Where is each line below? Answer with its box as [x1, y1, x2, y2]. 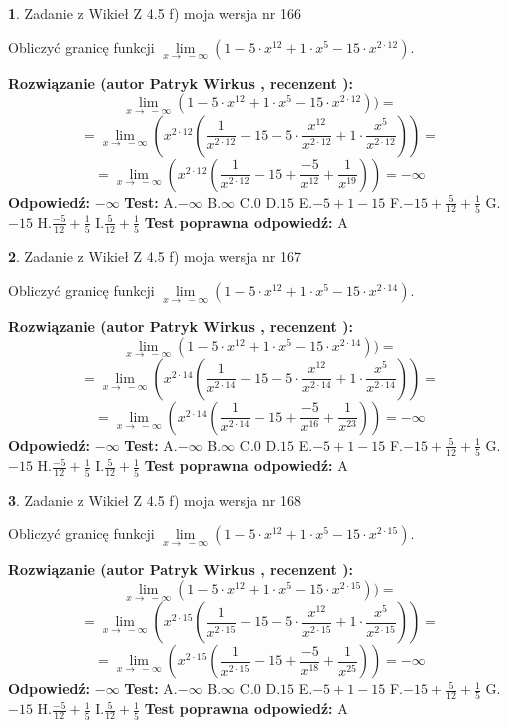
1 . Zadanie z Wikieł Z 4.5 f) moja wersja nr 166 [8, 3, 301, 23]
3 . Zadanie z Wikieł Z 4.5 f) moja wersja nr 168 [8, 489, 301, 510]
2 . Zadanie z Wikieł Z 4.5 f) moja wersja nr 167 [8, 246, 301, 267]
